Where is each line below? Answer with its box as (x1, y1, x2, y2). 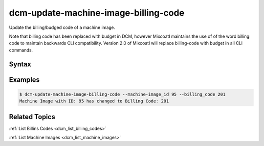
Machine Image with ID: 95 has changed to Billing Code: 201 (19, 98, 169, 104)
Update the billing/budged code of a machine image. (9, 24, 115, 30)
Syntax (9, 60, 31, 68)
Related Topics (9, 113, 56, 121)
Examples (9, 75, 40, 84)
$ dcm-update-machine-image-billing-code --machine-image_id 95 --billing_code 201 (19, 91, 226, 97)
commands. (9, 47, 33, 53)
